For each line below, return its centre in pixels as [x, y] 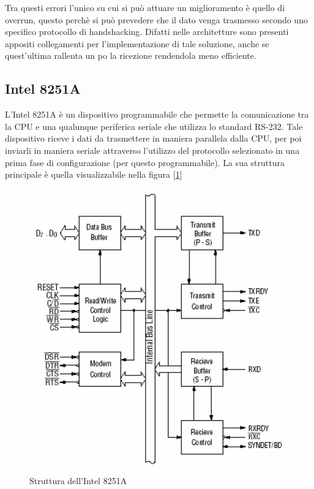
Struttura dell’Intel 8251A [78, 481]
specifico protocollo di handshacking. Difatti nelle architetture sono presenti [147, 32]
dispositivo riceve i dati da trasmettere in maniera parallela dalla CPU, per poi [153, 138]
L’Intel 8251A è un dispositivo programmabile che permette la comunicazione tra [157, 114]
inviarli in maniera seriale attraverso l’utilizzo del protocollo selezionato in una [152, 150]
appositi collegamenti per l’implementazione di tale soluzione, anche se [137, 43]
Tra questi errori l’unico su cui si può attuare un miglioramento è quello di [145, 7]
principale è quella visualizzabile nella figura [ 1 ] [94, 174]
